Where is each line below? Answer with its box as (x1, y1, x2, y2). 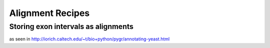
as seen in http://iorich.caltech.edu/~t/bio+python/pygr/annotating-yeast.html (9, 36, 170, 42)
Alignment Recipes (9, 7, 90, 18)
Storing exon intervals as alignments (9, 22, 133, 31)
